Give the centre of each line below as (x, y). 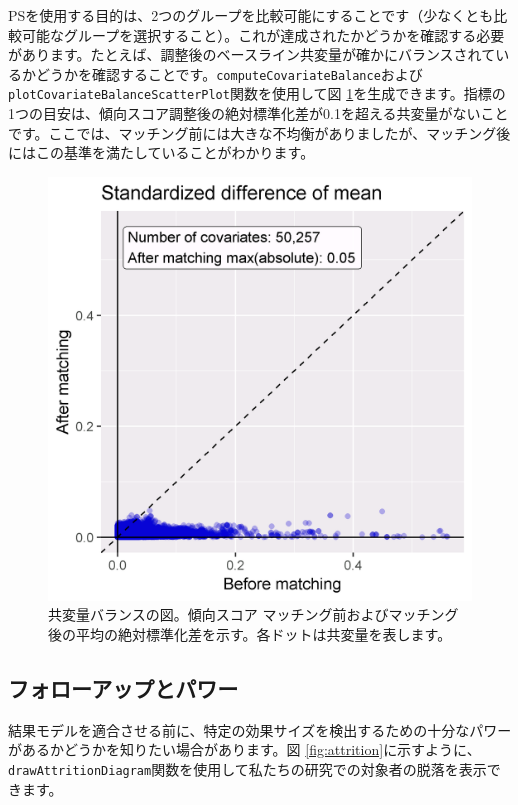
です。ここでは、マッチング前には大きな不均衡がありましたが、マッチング (252, 132)
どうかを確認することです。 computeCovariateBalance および (229, 73)
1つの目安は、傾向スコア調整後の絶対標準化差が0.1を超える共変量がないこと (258, 113)
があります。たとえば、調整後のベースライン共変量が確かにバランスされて (252, 54)
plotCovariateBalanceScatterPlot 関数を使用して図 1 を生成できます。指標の (257, 93)
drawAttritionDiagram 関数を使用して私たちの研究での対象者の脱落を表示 (247, 769)
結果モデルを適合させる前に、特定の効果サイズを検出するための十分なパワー (260, 729)
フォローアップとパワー (123, 688)
